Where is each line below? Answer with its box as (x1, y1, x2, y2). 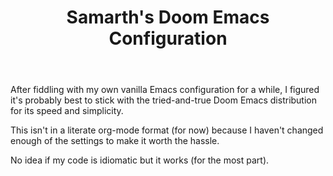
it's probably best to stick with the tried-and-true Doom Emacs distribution (10, 94, 318, 106)
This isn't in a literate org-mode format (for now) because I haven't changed (10, 124, 324, 136)
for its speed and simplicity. (10, 105, 124, 117)
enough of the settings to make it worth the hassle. (10, 135, 220, 147)
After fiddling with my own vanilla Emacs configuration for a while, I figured (10, 84, 320, 96)
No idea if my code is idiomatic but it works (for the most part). (10, 154, 270, 166)
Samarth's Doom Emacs (66, 6, 270, 29)
